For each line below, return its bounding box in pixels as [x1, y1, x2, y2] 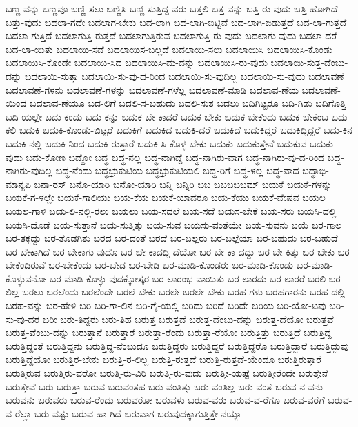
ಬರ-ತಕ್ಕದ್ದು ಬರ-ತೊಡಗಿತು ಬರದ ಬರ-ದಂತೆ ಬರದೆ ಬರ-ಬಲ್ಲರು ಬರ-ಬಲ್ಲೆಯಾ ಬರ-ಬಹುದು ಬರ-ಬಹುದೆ [6, 231, 338, 245]
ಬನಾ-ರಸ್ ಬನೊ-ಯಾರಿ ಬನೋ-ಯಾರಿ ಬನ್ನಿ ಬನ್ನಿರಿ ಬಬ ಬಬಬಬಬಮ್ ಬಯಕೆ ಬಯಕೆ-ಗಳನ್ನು [34, 176, 332, 191]
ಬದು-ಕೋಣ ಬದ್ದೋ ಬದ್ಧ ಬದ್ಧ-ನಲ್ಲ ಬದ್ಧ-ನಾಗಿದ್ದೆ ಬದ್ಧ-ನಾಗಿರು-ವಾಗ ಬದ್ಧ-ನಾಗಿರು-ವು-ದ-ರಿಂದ [26, 149, 325, 164]
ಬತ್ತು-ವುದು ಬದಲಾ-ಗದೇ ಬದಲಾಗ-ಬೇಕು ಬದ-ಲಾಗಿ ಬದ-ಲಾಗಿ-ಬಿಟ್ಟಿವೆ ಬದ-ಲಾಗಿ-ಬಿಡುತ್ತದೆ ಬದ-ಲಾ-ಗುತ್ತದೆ [6, 14, 347, 29]
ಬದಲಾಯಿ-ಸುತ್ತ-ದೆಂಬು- [270, 55, 348, 70]
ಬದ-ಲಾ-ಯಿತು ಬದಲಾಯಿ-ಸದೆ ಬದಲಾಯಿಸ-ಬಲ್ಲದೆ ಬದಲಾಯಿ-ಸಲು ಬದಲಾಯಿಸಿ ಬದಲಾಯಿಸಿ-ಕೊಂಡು [6, 41, 333, 56]
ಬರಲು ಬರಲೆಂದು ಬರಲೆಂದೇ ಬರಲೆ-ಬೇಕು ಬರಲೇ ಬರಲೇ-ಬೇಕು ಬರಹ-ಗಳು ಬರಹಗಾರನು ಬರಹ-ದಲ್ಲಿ [22, 284, 345, 299]
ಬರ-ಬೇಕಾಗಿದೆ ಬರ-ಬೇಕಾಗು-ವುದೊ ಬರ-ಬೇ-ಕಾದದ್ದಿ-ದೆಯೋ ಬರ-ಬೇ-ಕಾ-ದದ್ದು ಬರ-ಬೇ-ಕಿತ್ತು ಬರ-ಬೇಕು [6, 244, 335, 258]
